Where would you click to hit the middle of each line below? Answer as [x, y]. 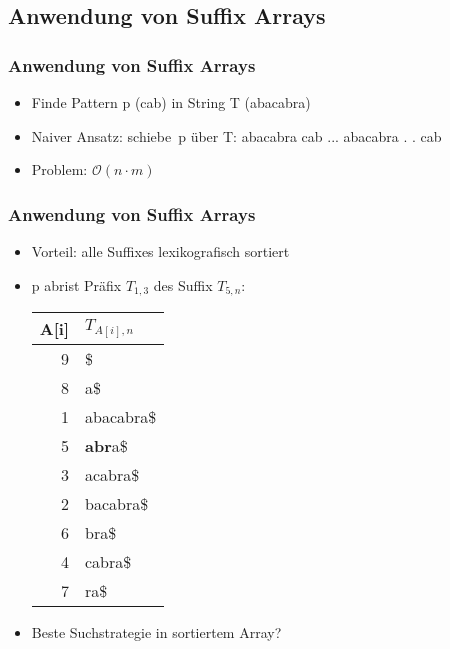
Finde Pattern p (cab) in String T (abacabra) [171, 102]
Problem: [59, 169]
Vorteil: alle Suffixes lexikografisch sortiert [160, 251]
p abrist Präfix [76, 284]
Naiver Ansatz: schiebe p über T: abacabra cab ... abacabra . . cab [236, 135]
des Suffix [183, 284]
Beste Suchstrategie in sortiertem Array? [156, 632]
